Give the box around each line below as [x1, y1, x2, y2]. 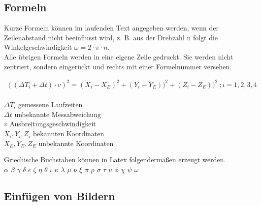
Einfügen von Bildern [4, 188, 115, 203]
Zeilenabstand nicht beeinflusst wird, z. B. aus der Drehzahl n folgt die [4, 32, 218, 42]
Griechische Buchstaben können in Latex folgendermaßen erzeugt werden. [4, 154, 226, 165]
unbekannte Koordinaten [38, 138, 114, 148]
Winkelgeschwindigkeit [4, 42, 72, 52]
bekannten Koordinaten [33, 128, 104, 139]
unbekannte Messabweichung [14, 109, 101, 119]
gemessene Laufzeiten [18, 99, 83, 110]
